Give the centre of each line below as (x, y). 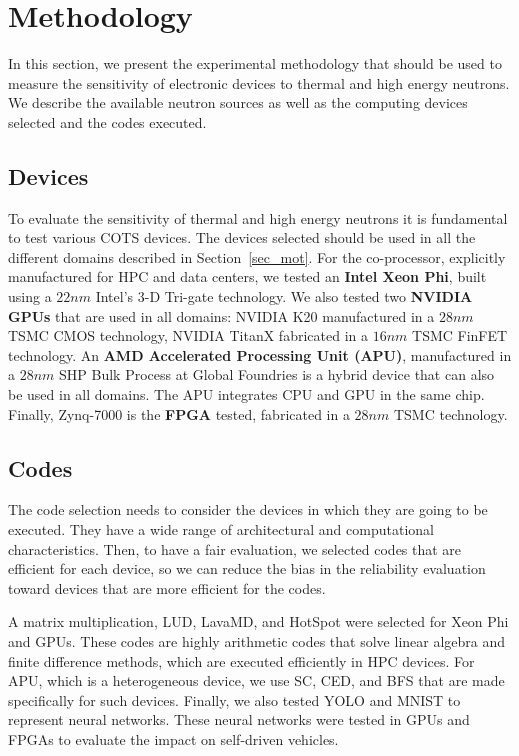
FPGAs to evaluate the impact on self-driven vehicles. (173, 738)
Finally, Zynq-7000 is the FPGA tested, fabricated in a (179, 413)
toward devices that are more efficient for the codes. (167, 587)
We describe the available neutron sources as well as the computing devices (238, 102)
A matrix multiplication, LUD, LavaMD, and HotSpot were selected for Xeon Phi (258, 621)
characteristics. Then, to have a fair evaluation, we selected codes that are (235, 548)
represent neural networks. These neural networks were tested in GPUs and (239, 719)
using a (30, 296)
